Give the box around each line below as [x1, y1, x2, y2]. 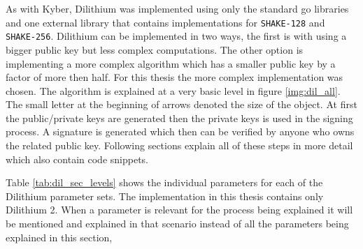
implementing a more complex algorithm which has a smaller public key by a [6, 56, 336, 70]
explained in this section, [6, 229, 113, 244]
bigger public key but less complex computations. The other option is [6, 42, 304, 56]
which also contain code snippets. [6, 151, 149, 166]
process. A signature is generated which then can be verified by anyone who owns [6, 124, 355, 139]
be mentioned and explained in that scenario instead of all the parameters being [6, 216, 349, 231]
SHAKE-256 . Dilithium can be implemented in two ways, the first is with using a [6, 29, 347, 43]
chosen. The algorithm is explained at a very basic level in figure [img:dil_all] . [6, 83, 341, 98]
